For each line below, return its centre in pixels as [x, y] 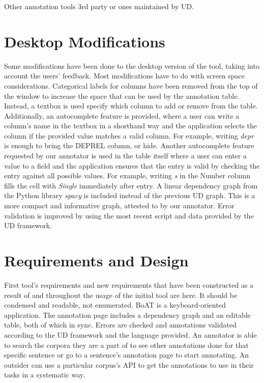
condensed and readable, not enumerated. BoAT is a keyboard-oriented [115, 305]
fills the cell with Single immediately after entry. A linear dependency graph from [131, 185]
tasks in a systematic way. [45, 375]
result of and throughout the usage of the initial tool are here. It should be [121, 295]
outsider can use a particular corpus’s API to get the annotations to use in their [129, 364]
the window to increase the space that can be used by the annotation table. [122, 95]
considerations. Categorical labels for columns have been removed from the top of [131, 85]
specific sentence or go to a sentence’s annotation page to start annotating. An [127, 355]
